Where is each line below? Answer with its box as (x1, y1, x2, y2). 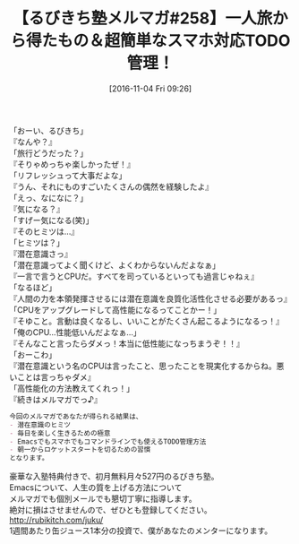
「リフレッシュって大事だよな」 (9, 169, 127, 180)
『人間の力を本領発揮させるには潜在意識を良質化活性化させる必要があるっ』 (9, 293, 292, 304)
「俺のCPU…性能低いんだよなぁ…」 (9, 326, 141, 337)
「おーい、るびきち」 (9, 125, 88, 135)
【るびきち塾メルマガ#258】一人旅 (13, 8, 273, 29)
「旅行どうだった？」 (9, 147, 88, 158)
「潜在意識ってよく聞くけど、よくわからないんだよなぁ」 (9, 259, 221, 270)
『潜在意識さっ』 (9, 248, 73, 259)
